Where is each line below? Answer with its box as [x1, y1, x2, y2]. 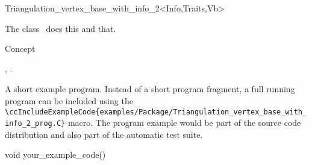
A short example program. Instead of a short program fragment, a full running [5, 82, 295, 95]
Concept [5, 42, 36, 55]
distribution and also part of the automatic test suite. [5, 128, 203, 140]
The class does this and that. [5, 22, 116, 34]
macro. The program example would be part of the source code [67, 116, 301, 129]
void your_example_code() [5, 148, 106, 161]
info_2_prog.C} [5, 119, 66, 128]
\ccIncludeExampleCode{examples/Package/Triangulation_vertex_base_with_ [5, 107, 307, 116]
